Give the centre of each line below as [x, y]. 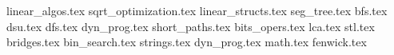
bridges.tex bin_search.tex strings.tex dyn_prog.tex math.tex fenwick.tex [187, 42]
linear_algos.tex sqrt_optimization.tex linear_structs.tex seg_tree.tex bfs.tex [197, 10]
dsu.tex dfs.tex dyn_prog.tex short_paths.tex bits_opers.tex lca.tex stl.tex [191, 26]
